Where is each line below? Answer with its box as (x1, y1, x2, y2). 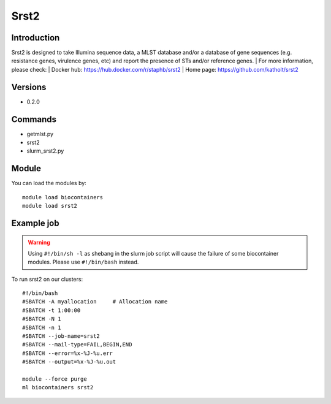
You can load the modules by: (11, 180, 87, 187)
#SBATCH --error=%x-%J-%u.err (22, 349, 113, 357)
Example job (11, 218, 59, 228)
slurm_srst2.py (26, 147, 64, 154)
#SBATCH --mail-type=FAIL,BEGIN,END (22, 341, 132, 348)
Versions (11, 82, 47, 92)
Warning (28, 238, 50, 246)
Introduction (11, 32, 60, 43)
